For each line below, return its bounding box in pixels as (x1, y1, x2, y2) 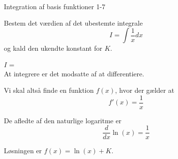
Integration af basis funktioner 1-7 (4, 1, 106, 11)
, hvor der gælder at (115, 85, 175, 95)
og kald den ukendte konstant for (4, 43, 102, 53)
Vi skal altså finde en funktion (4, 85, 94, 95)
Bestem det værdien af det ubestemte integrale (4, 17, 143, 28)
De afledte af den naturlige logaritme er (4, 115, 122, 125)
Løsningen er (4, 145, 42, 156)
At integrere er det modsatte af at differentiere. (4, 69, 145, 79)
